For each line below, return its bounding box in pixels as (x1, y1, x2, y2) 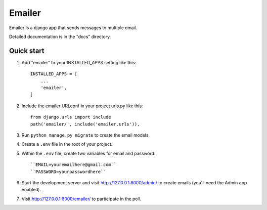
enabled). (21, 187, 42, 193)
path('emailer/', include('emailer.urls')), (30, 121, 140, 127)
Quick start (9, 46, 44, 55)
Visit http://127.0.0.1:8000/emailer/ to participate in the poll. (21, 196, 141, 202)
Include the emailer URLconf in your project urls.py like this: (21, 103, 143, 109)
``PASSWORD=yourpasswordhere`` (30, 168, 106, 174)
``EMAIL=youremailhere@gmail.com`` (30, 162, 117, 168)
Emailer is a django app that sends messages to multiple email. (9, 25, 137, 31)
